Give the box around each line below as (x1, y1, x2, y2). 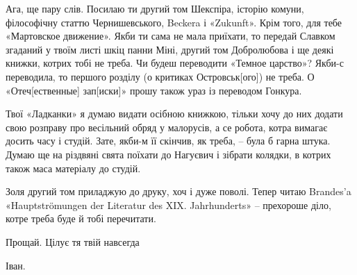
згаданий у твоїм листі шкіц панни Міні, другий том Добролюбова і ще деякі (6, 42, 334, 56)
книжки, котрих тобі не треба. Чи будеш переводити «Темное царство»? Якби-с (6, 56, 344, 70)
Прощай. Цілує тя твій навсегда (6, 234, 140, 249)
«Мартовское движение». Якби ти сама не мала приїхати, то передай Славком (6, 28, 335, 43)
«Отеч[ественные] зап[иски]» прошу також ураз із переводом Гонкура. (6, 83, 302, 97)
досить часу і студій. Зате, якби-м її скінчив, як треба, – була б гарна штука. (6, 133, 331, 148)
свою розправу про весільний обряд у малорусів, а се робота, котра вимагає (6, 119, 328, 134)
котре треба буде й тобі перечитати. (6, 211, 156, 226)
